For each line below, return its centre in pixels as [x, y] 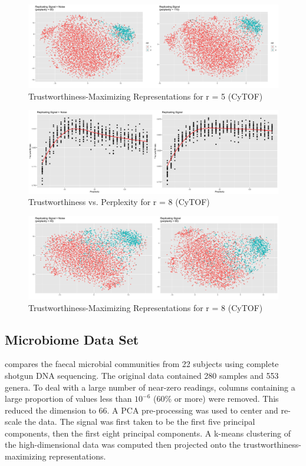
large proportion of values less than [68, 399]
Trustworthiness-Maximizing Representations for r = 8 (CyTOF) [146, 307]
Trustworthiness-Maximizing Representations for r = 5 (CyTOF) [146, 96]
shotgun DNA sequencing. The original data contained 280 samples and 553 [142, 375]
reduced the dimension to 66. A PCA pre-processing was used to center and [142, 410]
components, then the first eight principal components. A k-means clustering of [148, 433]
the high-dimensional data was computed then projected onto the [123, 444]
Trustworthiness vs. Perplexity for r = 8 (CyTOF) [119, 202]
